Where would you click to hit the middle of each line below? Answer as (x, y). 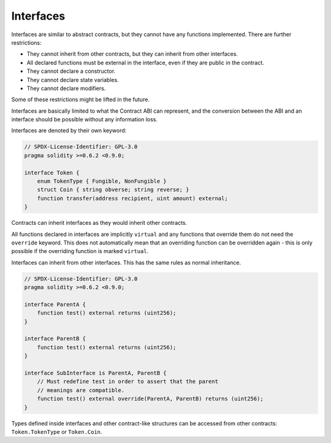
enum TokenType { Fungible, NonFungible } (102, 181)
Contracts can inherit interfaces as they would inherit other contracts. (99, 223)
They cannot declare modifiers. (66, 88)
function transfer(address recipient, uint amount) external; (132, 198)
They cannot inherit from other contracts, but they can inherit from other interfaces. (132, 54)
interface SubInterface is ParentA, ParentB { (95, 373)
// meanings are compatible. (81, 390)
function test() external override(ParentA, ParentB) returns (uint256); (150, 399)
